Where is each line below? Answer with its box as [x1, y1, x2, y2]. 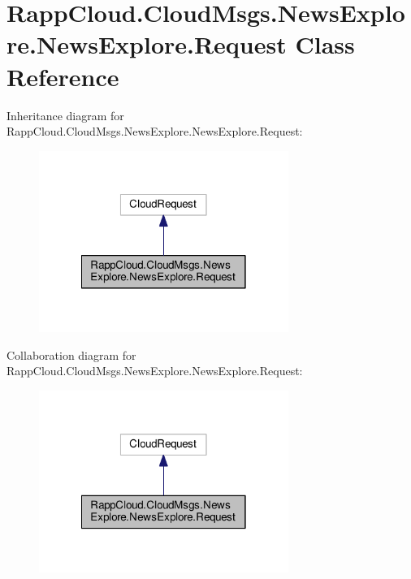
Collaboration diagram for [6, 346, 136, 363]
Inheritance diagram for [6, 106, 124, 123]
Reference [6, 59, 119, 93]
